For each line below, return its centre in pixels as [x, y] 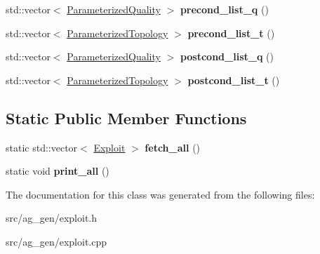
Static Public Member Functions [126, 118]
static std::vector [42, 147]
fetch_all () [173, 147]
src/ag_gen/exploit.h [52, 218]
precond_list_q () [224, 9]
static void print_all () [58, 171]
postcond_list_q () [227, 56]
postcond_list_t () [234, 80]
